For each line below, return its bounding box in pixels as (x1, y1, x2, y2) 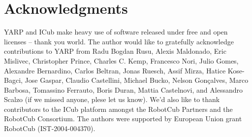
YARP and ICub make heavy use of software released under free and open (4, 27, 228, 37)
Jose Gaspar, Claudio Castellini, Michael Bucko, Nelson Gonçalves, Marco (25, 75, 249, 85)
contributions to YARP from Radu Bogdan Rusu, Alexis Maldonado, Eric (4, 46, 226, 56)
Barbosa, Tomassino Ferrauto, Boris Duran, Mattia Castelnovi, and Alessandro (4, 84, 243, 95)
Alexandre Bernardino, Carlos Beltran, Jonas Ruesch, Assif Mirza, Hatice (4, 65, 226, 75)
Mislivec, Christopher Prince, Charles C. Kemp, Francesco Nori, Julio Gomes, (4, 55, 239, 66)
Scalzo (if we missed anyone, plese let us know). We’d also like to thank (4, 94, 220, 104)
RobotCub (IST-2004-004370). (4, 123, 95, 134)
